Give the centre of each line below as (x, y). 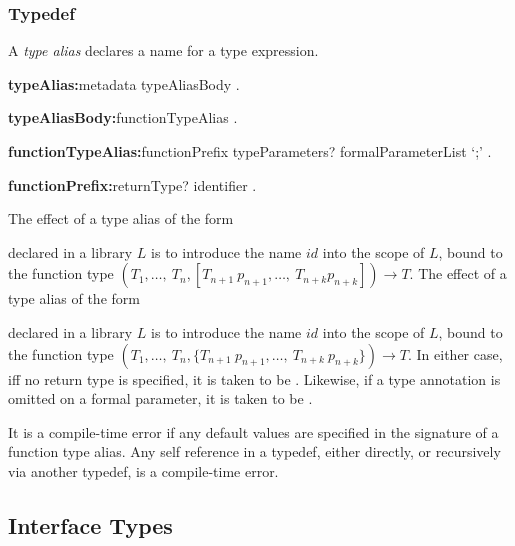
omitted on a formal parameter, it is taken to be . (160, 398)
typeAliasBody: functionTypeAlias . (123, 117)
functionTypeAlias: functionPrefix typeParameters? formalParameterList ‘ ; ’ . (250, 151)
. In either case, (455, 353)
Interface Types (90, 524)
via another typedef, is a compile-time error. (143, 470)
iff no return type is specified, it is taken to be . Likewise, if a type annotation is (254, 378)
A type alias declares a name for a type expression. (163, 50)
